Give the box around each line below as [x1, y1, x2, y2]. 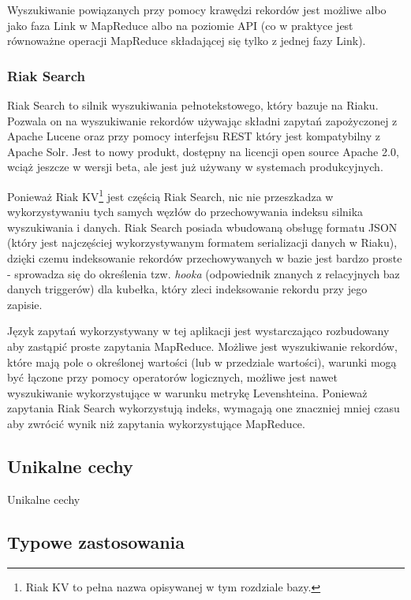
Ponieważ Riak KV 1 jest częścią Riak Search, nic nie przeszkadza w [7, 185, 334, 204]
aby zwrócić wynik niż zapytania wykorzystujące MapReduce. [7, 415, 305, 431]
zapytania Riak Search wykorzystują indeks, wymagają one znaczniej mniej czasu [7, 400, 400, 416]
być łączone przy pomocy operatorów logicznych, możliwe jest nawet [7, 369, 338, 386]
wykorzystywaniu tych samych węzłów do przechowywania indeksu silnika [7, 203, 364, 220]
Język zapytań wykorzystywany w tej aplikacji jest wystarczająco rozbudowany [7, 322, 390, 339]
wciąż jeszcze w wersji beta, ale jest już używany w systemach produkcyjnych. [7, 158, 383, 175]
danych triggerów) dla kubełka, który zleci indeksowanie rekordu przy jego [7, 281, 368, 297]
